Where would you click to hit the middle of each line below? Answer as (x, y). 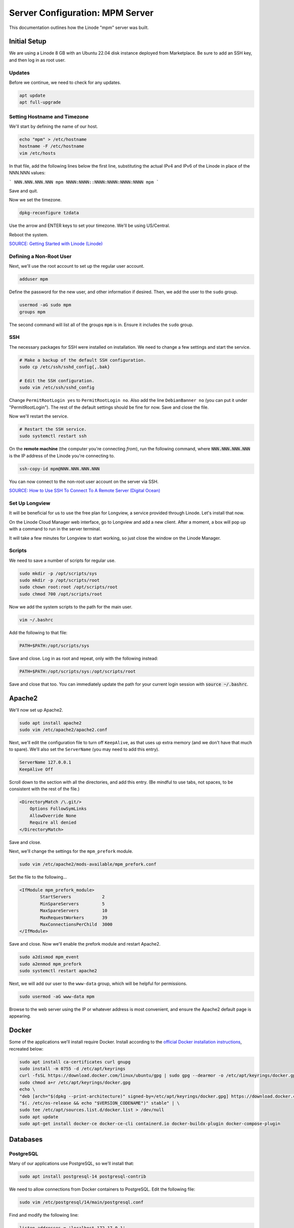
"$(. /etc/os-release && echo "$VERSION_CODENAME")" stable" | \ (99, 1103)
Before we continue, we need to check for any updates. (65, 82)
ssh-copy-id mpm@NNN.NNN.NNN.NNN (60, 469)
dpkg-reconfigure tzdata (49, 213)
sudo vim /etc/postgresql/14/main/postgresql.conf (82, 1202)
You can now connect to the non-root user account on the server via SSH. (84, 481)
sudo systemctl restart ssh (53, 436)
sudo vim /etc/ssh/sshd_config (57, 388)
